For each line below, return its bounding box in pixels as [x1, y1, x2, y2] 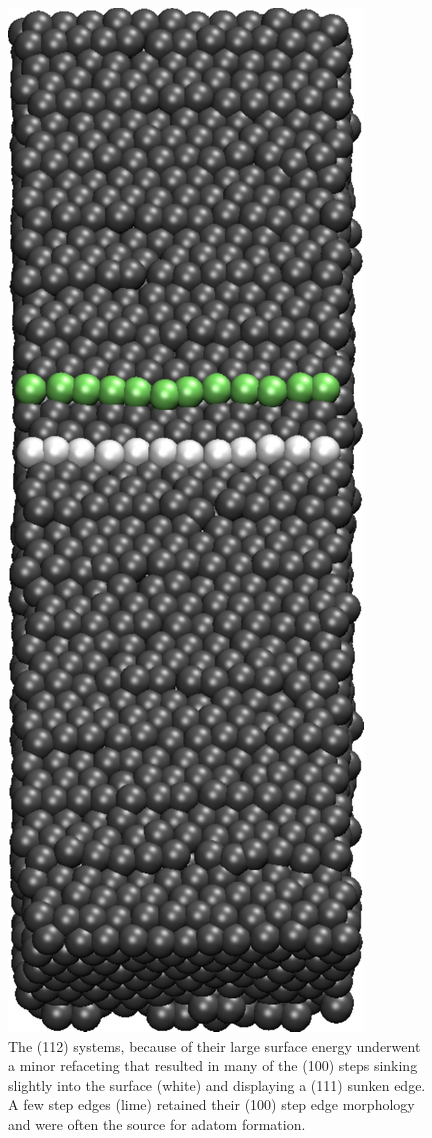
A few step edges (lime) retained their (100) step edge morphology [8, 1094, 415, 1115]
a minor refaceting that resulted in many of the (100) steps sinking [8, 1055, 418, 1076]
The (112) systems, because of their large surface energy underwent [8, 1035, 421, 1056]
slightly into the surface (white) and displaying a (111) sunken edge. [8, 1074, 426, 1095]
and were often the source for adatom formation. [8, 1113, 306, 1134]
